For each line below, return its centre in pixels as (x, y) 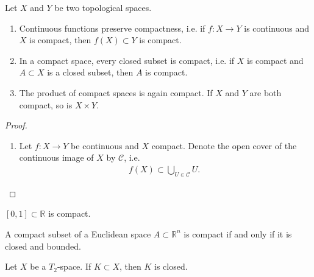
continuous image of (56, 157)
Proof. (16, 125)
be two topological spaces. (103, 7)
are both (266, 92)
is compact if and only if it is (238, 233)
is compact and (275, 60)
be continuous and (105, 145)
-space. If (74, 266)
